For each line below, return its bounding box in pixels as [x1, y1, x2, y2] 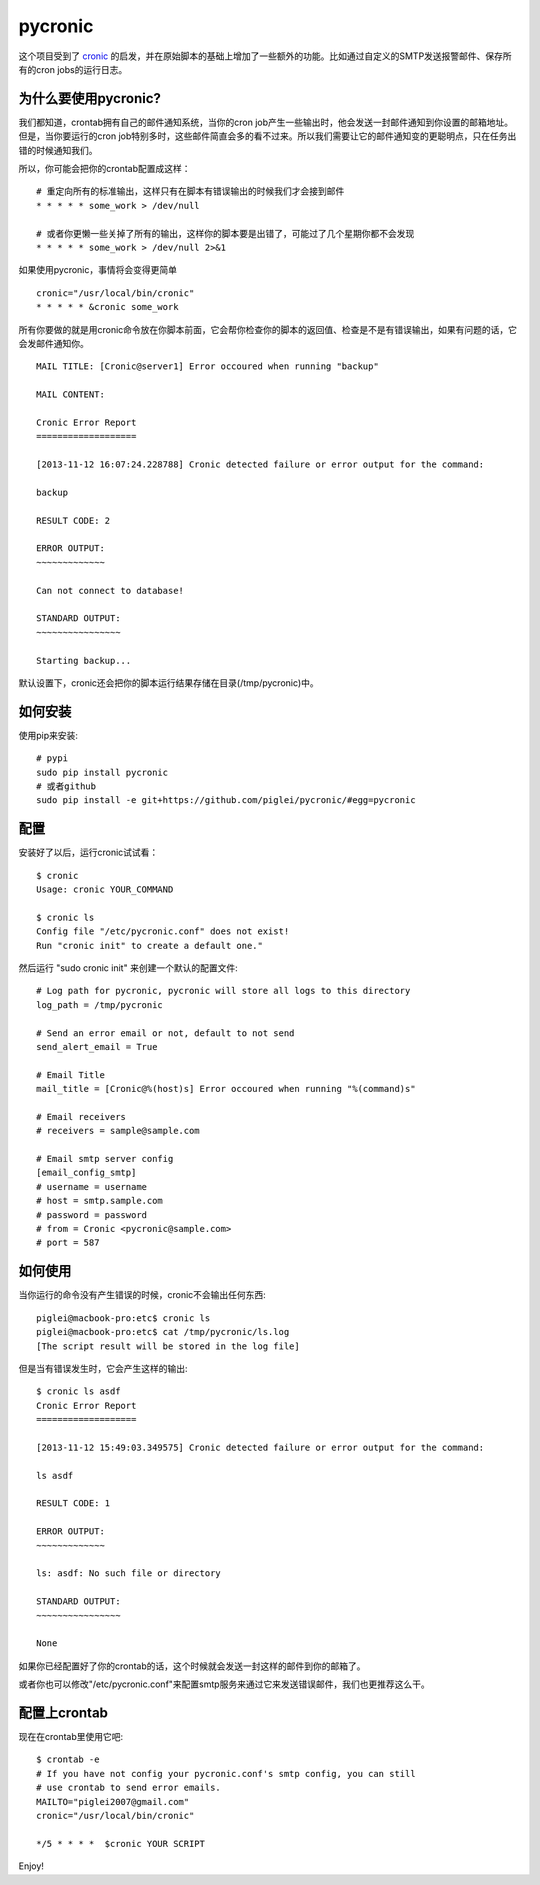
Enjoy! [18, 1860, 45, 1872]
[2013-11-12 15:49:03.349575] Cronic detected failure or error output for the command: [36, 1441, 485, 1453]
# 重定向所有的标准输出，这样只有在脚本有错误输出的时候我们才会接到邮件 [36, 186, 345, 197]
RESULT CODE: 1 [36, 1498, 111, 1509]
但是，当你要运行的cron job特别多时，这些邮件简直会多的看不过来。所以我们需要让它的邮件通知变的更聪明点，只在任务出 [18, 130, 517, 142]
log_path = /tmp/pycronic [36, 999, 164, 1010]
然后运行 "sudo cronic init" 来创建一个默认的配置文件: [18, 962, 239, 974]
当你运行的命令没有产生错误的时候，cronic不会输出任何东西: [18, 1289, 267, 1301]
